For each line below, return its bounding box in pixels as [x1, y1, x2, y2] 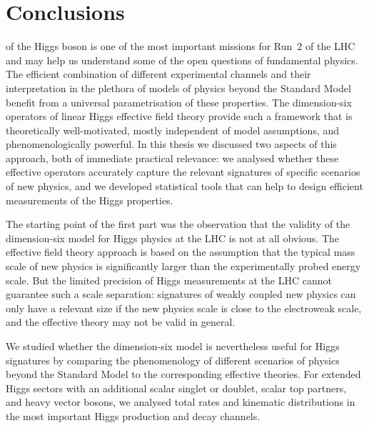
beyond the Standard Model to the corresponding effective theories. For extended [6, 367, 361, 382]
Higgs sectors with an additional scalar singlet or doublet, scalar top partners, [6, 380, 347, 395]
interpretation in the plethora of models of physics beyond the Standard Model [6, 80, 351, 95]
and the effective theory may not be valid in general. [6, 314, 236, 329]
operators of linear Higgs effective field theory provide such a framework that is [6, 109, 353, 124]
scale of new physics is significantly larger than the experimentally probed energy [6, 259, 361, 274]
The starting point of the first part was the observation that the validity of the [6, 217, 350, 232]
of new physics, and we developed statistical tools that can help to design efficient [6, 179, 363, 194]
